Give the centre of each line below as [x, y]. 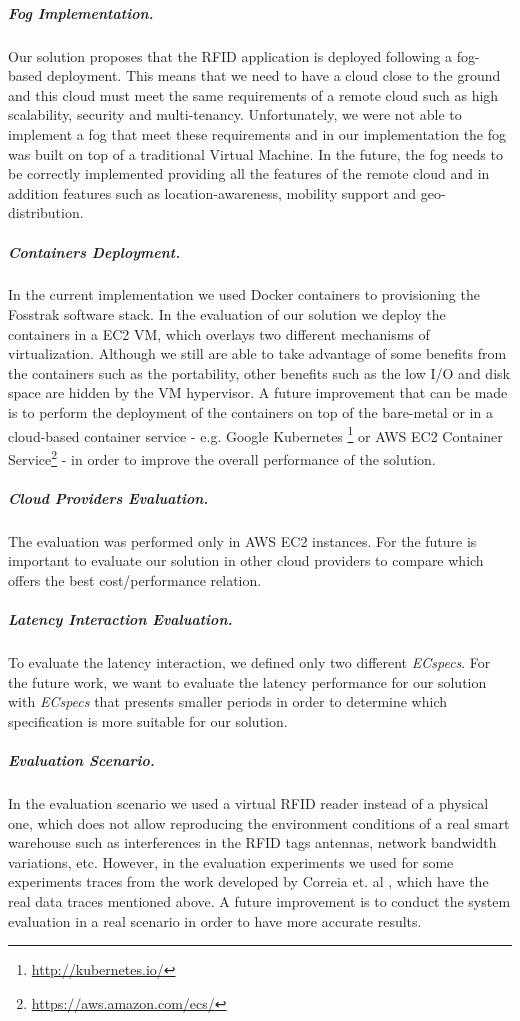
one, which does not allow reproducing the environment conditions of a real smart [259, 822]
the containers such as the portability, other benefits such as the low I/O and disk [259, 372]
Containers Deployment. [94, 251]
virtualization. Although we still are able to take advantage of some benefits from [257, 353]
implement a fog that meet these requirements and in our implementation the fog [257, 133]
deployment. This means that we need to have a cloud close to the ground [273, 75]
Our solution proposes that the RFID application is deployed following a [230, 55]
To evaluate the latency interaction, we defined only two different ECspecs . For [249, 662]
